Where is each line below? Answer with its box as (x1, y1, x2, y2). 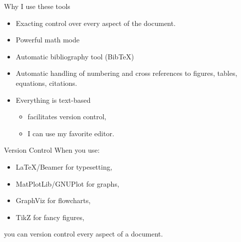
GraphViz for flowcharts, (15, 195, 91, 206)
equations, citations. (15, 77, 77, 88)
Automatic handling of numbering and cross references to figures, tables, (15, 68, 238, 78)
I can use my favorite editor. (27, 128, 114, 138)
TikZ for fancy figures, (15, 212, 84, 222)
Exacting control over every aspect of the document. (15, 17, 176, 28)
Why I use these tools (4, 1, 70, 11)
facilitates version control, (27, 111, 106, 122)
